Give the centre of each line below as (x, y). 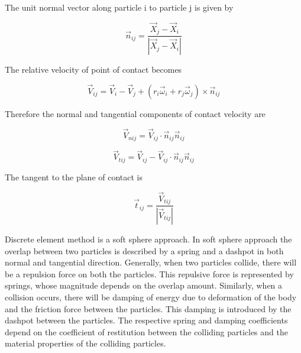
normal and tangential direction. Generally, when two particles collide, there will (151, 262)
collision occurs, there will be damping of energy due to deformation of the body (151, 297)
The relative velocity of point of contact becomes (93, 69)
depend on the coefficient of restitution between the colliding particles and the (146, 331)
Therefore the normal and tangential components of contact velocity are (135, 113)
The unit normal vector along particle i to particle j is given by (119, 7)
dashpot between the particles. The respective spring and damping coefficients (146, 320)
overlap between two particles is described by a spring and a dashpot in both (144, 250)
